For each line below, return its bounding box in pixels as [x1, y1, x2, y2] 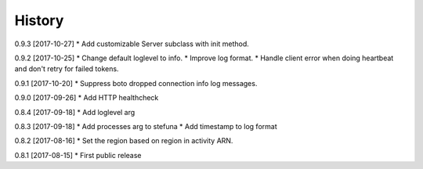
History [14, 12, 64, 29]
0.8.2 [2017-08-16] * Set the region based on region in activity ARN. [14, 136, 233, 146]
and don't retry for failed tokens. [14, 64, 119, 74]
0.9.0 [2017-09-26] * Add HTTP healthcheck [14, 93, 159, 102]
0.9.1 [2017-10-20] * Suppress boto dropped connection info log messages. [14, 78, 258, 88]
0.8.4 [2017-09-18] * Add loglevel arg [14, 107, 136, 117]
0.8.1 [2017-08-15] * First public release [14, 150, 142, 160]
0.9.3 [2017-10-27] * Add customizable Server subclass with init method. [14, 39, 250, 49]
